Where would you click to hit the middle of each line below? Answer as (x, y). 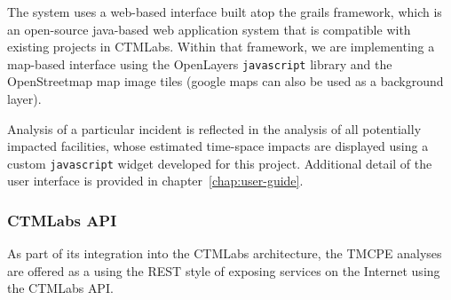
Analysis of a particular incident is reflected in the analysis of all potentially (214, 128)
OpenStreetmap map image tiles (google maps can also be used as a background (225, 81)
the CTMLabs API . (60, 288)
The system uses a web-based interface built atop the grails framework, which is (225, 12)
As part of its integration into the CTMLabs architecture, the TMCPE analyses (225, 253)
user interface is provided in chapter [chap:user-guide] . (155, 181)
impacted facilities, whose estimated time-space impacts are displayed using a (218, 146)
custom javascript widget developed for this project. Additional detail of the (220, 163)
